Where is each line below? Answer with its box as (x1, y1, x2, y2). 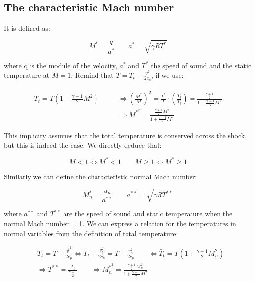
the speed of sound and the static (151, 60, 252, 70)
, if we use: (151, 70, 184, 80)
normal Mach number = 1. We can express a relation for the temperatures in (4, 218, 236, 229)
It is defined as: (4, 23, 50, 33)
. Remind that (71, 70, 114, 80)
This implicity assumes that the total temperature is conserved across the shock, (4, 130, 247, 140)
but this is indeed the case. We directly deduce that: (4, 140, 162, 150)
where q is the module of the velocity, (4, 60, 117, 70)
